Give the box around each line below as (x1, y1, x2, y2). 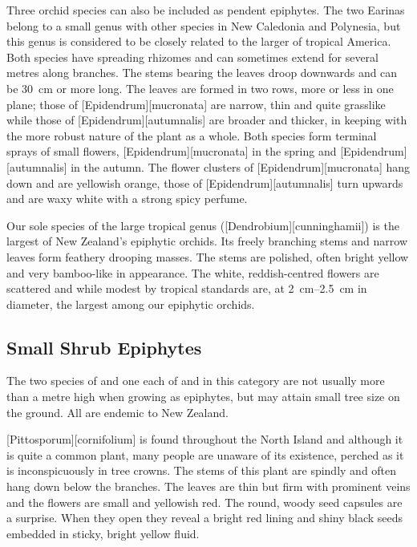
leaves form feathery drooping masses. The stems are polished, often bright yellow (6, 248, 409, 265)
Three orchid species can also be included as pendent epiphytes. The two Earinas (6, 2, 405, 18)
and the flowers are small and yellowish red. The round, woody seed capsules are (6, 493, 403, 510)
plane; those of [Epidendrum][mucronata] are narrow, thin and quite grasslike (6, 95, 386, 112)
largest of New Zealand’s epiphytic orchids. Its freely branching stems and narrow (6, 233, 408, 249)
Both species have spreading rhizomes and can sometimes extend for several (6, 48, 379, 65)
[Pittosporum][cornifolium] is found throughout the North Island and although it (6, 431, 403, 448)
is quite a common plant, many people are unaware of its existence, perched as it (6, 446, 404, 463)
